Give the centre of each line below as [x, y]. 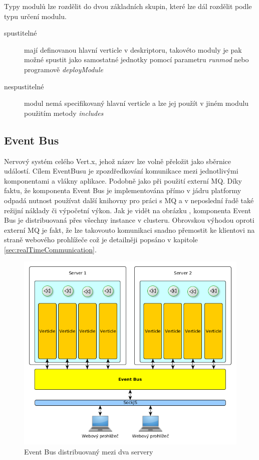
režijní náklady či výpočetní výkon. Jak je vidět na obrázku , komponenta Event [127, 210]
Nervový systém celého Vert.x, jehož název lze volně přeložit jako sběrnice [117, 161]
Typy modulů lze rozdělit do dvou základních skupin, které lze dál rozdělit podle [128, 6]
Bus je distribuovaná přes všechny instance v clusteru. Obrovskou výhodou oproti [129, 220]
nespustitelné [24, 86]
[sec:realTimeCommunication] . [50, 249]
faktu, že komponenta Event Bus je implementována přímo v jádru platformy [123, 190]
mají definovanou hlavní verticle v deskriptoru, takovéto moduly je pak [133, 49]
